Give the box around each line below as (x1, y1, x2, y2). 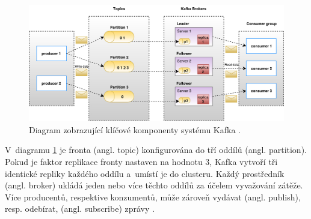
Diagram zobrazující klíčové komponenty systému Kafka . (29, 123, 241, 136)
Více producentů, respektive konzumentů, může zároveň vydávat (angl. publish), (5, 190, 301, 203)
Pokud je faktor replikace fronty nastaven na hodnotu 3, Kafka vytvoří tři (5, 155, 278, 167)
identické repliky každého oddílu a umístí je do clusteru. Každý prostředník (5, 167, 285, 179)
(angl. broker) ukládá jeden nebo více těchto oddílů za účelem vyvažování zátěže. (5, 179, 303, 191)
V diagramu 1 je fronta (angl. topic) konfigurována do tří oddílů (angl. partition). (5, 143, 307, 156)
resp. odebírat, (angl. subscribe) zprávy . (5, 202, 155, 215)
